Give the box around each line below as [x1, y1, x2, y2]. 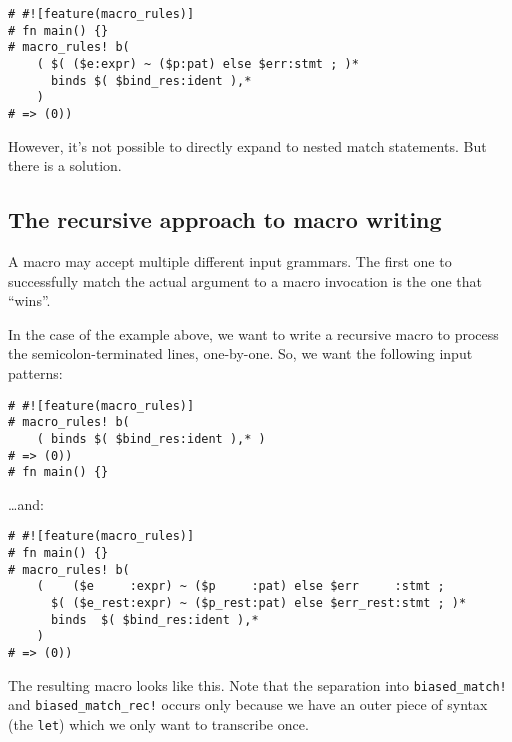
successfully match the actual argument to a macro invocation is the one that [8, 270, 483, 291]
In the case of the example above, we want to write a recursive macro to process [8, 323, 499, 344]
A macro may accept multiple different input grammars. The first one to [8, 250, 452, 271]
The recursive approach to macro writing [8, 204, 442, 235]
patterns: [8, 362, 63, 383]
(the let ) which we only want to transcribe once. [8, 713, 309, 734]
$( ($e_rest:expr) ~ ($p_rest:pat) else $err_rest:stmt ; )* [50, 596, 467, 611]
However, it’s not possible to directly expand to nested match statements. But [8, 135, 487, 156]
